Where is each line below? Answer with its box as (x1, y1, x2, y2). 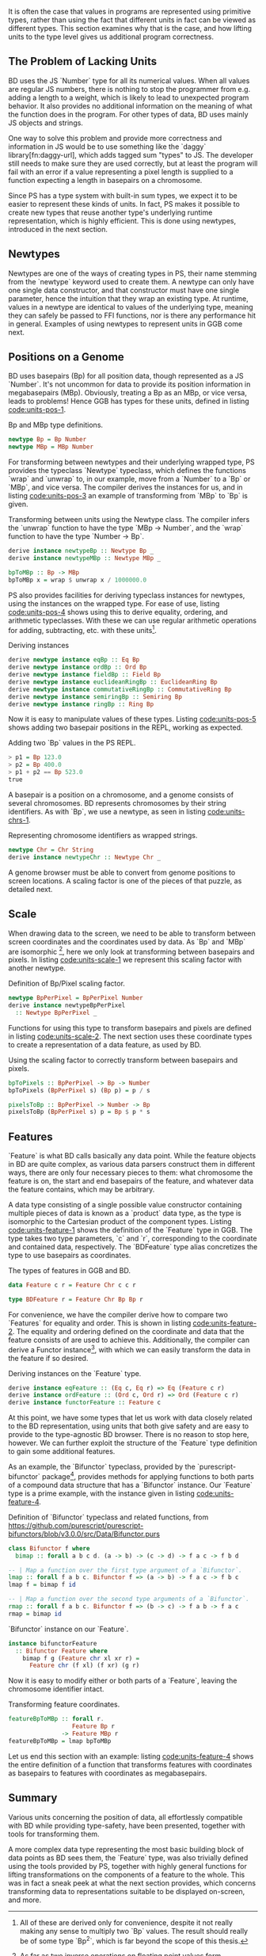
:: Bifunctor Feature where (15, 1647, 108, 1655)
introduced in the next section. (8, 224, 108, 234)
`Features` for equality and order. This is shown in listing (8, 1318, 192, 1328)
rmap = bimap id (8, 1610, 62, 1618)
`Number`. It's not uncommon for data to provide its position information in (8, 379, 251, 389)
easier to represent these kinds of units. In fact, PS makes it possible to (8, 199, 240, 208)
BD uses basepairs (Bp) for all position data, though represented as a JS (8, 372, 244, 381)
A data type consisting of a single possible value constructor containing (8, 1200, 242, 1210)
